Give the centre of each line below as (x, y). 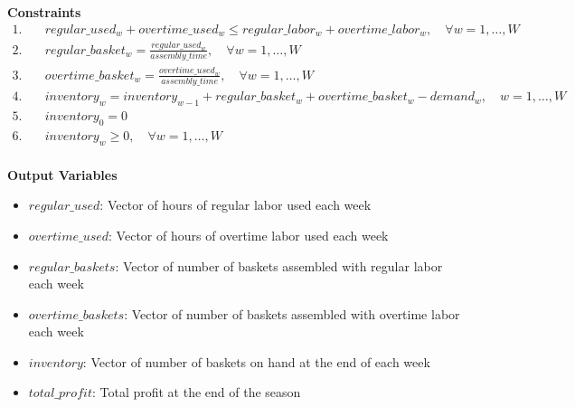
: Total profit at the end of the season (196, 392)
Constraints (44, 12)
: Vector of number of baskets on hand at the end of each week (256, 361)
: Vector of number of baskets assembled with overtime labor (292, 313)
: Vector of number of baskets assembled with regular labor (279, 265)
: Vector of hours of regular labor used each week (236, 205)
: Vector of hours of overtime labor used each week (249, 235)
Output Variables (62, 174)
